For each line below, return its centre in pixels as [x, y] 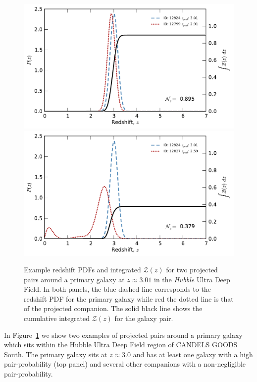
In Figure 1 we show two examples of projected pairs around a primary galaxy [123, 335]
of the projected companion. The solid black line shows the [113, 308]
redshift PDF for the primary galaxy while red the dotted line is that [129, 298]
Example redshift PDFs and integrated [82, 270]
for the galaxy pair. [144, 318]
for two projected [192, 270]
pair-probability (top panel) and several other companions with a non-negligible [125, 364]
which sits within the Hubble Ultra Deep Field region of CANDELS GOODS [121, 345]
